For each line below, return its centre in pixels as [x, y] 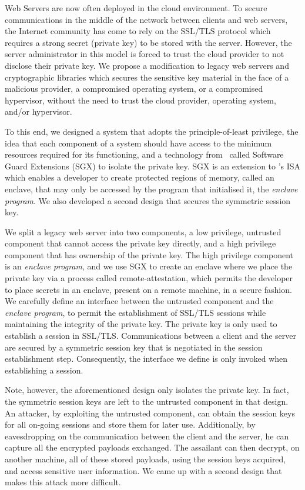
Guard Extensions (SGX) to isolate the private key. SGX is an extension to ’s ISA [153, 166]
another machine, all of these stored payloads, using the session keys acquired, [145, 459]
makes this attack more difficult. [63, 482]
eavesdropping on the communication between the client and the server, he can [147, 436]
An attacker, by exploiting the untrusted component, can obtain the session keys [150, 413]
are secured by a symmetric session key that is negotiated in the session [134, 347]
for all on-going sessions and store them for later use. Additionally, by [130, 424]
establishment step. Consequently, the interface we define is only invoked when [146, 359]
